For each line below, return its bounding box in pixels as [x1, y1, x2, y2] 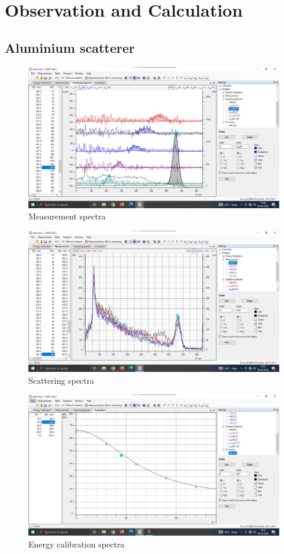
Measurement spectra [28, 210, 106, 222]
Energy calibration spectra [28, 537, 125, 550]
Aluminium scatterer [5, 38, 135, 56]
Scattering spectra [28, 374, 94, 386]
